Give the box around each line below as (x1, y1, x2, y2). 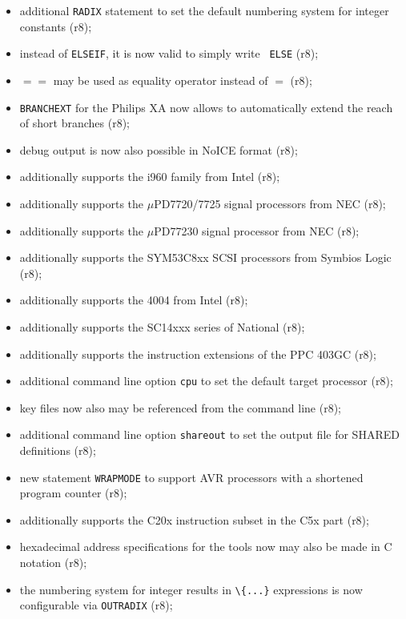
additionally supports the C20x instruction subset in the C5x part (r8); (19, 511, 369, 528)
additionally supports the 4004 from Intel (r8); (19, 291, 248, 308)
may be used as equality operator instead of (53, 71, 268, 88)
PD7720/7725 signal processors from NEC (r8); (154, 195, 386, 211)
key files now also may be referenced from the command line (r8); (19, 399, 342, 416)
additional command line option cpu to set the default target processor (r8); (19, 372, 393, 389)
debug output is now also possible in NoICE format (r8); (19, 141, 298, 158)
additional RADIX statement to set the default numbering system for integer (19, 2, 389, 18)
